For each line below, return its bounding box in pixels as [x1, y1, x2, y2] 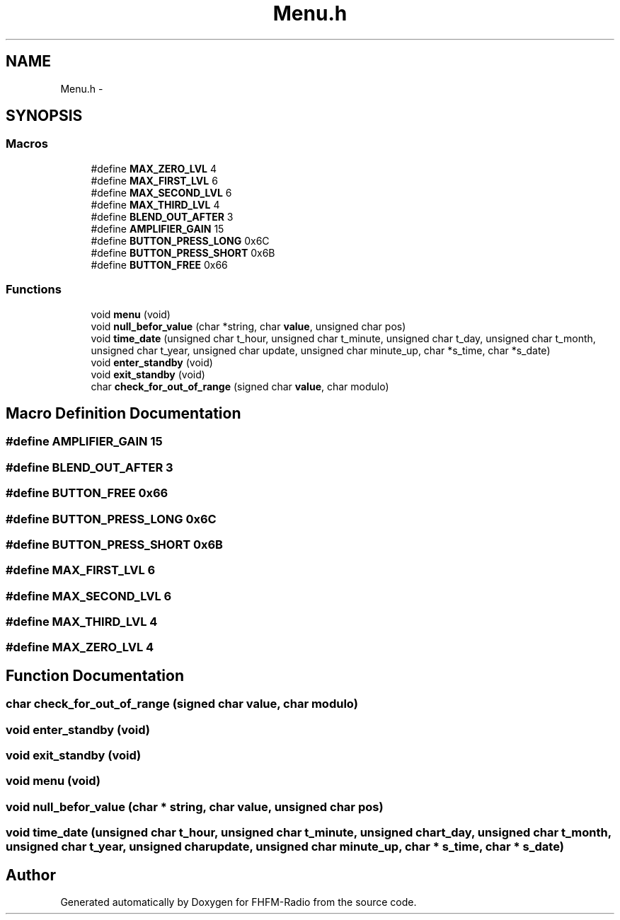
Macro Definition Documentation [6, 404, 241, 422]
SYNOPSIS [6, 107, 83, 125]
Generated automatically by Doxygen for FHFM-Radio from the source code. [60, 895, 417, 908]
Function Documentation [6, 666, 184, 685]
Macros [6, 136, 48, 151]
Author [6, 866, 56, 884]
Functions [6, 282, 62, 297]
